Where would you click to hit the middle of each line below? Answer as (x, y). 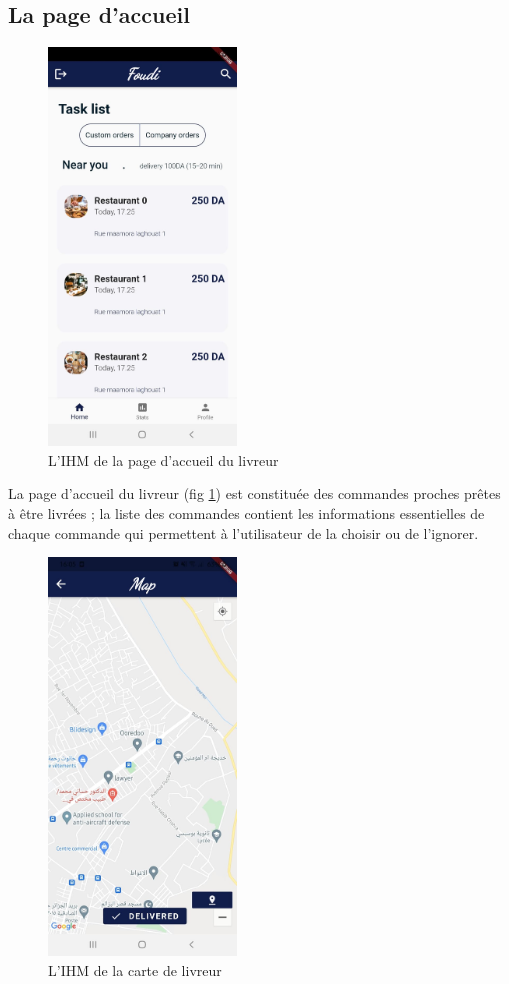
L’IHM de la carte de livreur (135, 969)
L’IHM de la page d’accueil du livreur (163, 459)
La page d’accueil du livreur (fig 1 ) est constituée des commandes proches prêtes (254, 493)
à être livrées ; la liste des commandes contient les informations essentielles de (246, 512)
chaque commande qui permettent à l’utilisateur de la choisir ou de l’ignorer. (243, 532)
